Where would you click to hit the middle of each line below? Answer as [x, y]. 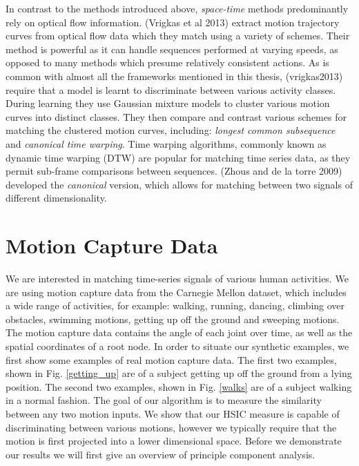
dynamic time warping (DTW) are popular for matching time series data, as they [178, 157]
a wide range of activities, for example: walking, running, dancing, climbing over [175, 305]
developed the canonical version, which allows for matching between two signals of [179, 184]
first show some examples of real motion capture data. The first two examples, [171, 359]
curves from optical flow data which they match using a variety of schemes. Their [178, 36]
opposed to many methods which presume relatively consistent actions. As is [167, 62]
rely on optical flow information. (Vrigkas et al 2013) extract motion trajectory [173, 22]
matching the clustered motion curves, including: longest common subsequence [171, 130]
